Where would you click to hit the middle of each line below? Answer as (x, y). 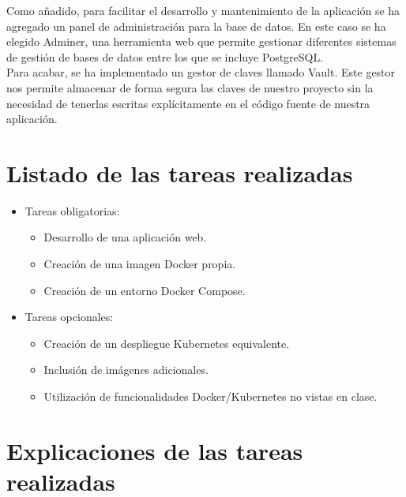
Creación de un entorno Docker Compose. (145, 290)
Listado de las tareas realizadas (180, 172)
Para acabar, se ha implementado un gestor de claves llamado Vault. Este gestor (201, 72)
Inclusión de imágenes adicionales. (126, 370)
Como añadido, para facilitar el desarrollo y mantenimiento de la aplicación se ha (203, 10)
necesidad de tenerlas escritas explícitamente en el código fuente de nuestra (188, 103)
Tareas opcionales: (69, 317)
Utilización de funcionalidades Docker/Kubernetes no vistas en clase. (211, 396)
